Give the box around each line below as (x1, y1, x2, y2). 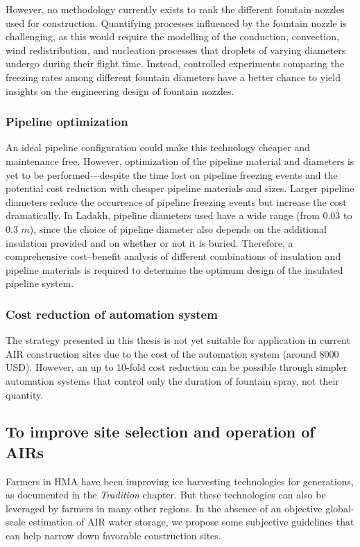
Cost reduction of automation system (6, 305, 218, 322)
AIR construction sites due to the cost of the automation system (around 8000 (6, 346, 339, 361)
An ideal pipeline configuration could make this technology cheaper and (6, 140, 310, 155)
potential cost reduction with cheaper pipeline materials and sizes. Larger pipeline (6, 181, 354, 196)
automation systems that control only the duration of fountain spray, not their (6, 373, 339, 388)
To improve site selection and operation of (6, 421, 315, 442)
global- (325, 501, 354, 515)
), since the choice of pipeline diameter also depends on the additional (29, 221, 327, 236)
